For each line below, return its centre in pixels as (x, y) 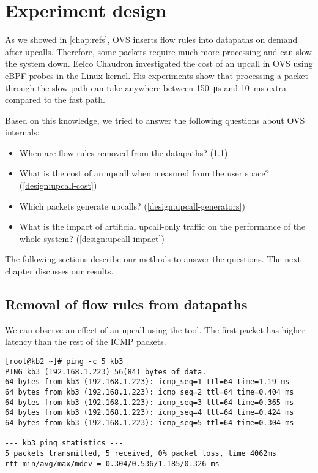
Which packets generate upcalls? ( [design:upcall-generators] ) (132, 206)
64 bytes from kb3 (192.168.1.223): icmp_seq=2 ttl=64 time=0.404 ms (150, 392)
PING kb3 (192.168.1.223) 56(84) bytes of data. (106, 372)
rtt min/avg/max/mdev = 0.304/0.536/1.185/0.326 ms (112, 464)
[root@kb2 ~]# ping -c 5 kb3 (64, 362)
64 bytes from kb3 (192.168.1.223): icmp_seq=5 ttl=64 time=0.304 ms (150, 422)
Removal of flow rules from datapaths (126, 304)
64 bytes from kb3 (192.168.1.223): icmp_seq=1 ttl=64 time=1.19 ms (147, 382)
